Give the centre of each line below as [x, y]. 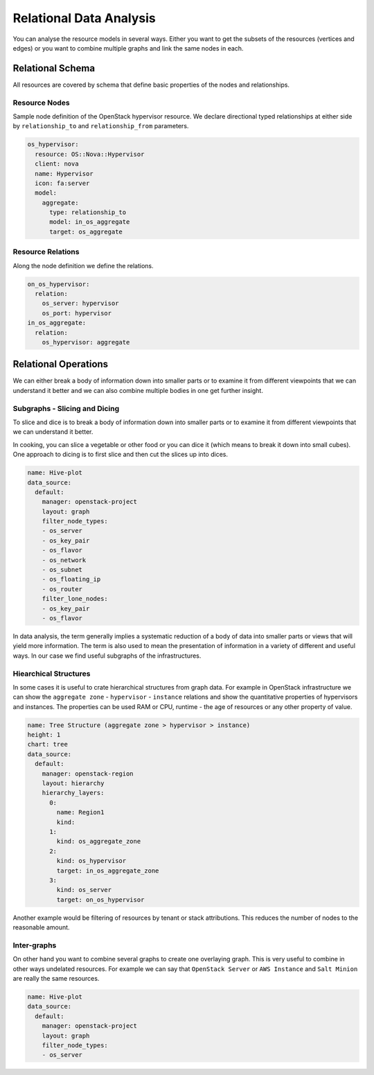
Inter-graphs [35, 945]
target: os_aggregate [86, 231]
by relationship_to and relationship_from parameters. [101, 126]
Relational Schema [54, 68]
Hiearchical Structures [52, 674]
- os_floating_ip [71, 579]
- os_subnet [62, 570]
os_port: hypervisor [77, 313]
